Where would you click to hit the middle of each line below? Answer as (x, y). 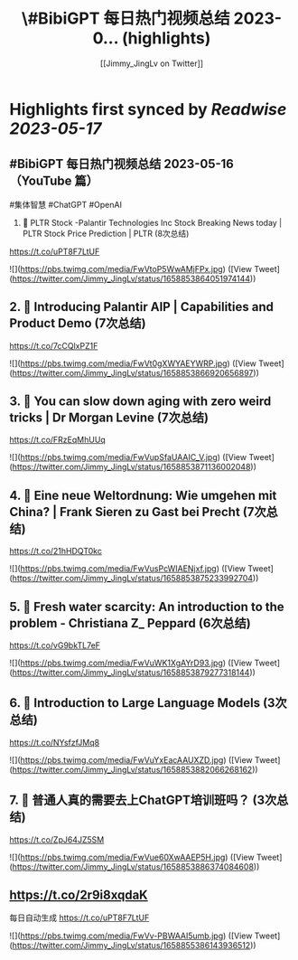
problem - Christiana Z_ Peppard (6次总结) (130, 623)
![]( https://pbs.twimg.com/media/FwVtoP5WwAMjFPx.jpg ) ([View (131, 268)
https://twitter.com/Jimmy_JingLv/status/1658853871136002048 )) (135, 467)
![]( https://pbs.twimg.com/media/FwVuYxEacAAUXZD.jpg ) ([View (131, 759)
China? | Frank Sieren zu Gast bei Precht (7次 (138, 512)
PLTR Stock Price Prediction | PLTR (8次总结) (106, 233)
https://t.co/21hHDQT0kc (56, 551)
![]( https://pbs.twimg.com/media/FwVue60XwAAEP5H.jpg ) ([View (132, 857)
